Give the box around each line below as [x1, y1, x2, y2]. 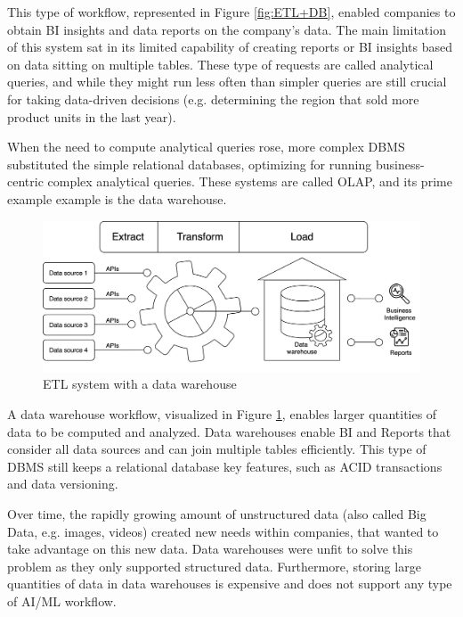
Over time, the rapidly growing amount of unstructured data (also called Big [7, 505, 426, 523]
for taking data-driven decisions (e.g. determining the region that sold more [7, 89, 419, 108]
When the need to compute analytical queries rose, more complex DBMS [7, 137, 405, 156]
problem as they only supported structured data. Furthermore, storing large [7, 556, 421, 575]
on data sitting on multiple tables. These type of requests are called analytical [7, 54, 434, 73]
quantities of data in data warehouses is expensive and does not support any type [7, 574, 452, 593]
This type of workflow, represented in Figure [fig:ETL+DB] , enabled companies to [7, 3, 456, 21]
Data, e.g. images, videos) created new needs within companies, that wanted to [7, 522, 439, 540]
